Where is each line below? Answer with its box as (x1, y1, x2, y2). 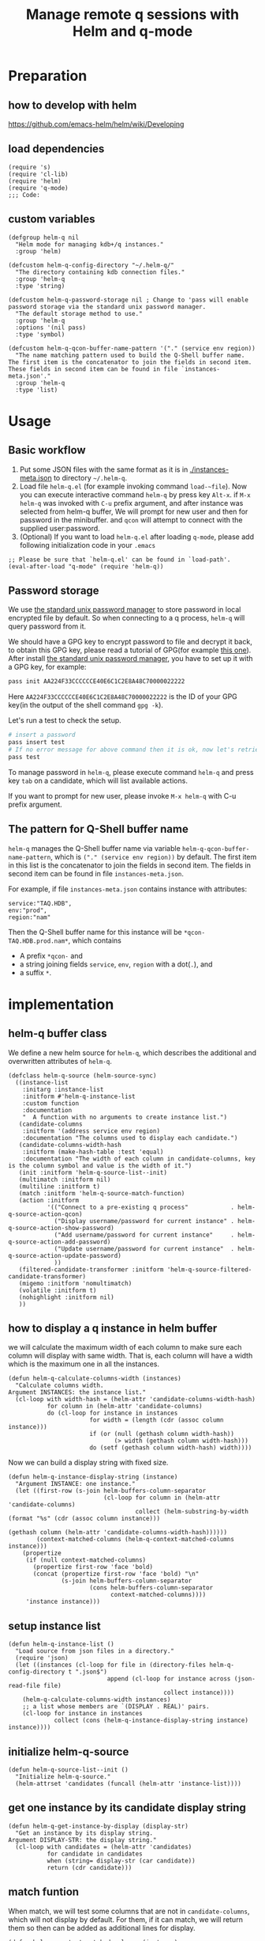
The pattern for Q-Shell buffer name (8, 822, 189, 836)
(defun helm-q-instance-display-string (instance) (8, 1473, 178, 1481)
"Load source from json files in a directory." (15, 1647, 175, 1655)
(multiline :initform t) (18, 1182, 101, 1191)
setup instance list (8, 1619, 101, 1632)
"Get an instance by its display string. (15, 1829, 154, 1837)
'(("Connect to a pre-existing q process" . (47, 1203, 235, 1211)
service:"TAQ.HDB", (8, 899, 73, 907)
